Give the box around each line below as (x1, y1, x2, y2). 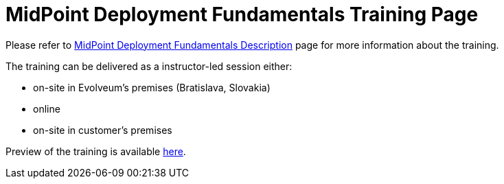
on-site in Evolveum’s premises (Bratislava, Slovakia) (33, 81, 271, 93)
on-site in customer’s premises (33, 124, 172, 136)
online (33, 102, 60, 115)
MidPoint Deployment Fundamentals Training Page (5, 3, 479, 26)
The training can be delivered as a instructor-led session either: (5, 60, 293, 72)
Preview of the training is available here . (5, 145, 186, 157)
